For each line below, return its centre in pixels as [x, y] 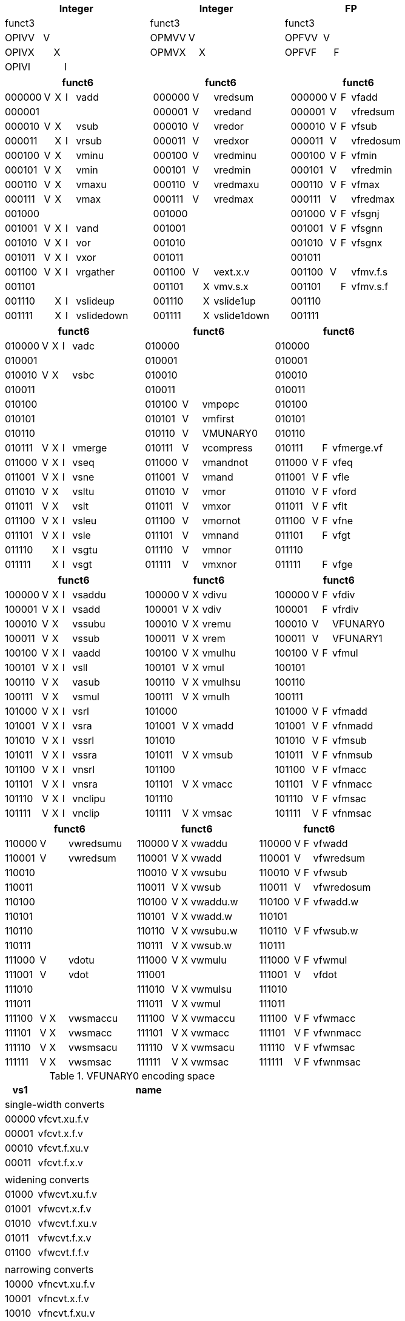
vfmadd [350, 711]
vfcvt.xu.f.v [63, 1119]
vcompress [227, 448]
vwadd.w [212, 916]
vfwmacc [334, 1018]
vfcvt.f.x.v [61, 1163]
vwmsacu [213, 1047]
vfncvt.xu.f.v [66, 1284]
